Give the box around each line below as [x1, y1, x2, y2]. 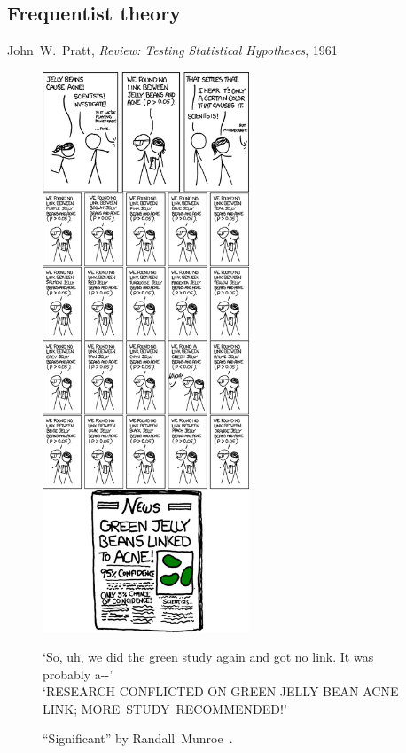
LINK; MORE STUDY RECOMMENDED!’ [43, 699, 287, 718]
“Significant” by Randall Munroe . [43, 729, 233, 748]
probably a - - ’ [43, 664, 113, 683]
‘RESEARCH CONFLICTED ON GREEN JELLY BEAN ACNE [43, 682, 399, 701]
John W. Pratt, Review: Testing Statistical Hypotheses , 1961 [7, 41, 338, 59]
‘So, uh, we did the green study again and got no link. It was [43, 647, 374, 666]
